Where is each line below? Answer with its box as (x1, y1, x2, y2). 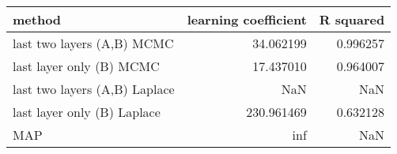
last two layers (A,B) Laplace (13, 80, 175, 98)
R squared (319, 10, 385, 28)
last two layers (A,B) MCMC (13, 34, 174, 52)
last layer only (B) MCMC (13, 57, 160, 75)
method (13, 10, 62, 28)
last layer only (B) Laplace (13, 103, 161, 121)
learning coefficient (187, 10, 307, 28)
